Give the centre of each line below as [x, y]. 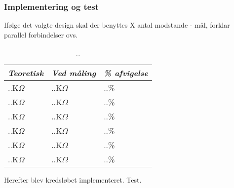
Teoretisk [26, 73]
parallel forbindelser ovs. [41, 34]
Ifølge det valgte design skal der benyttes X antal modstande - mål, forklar [117, 25]
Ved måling [74, 73]
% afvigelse [126, 73]
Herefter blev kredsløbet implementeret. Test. [73, 180]
